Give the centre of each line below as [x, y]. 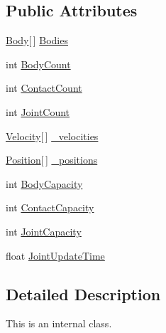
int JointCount [38, 111]
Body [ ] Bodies [37, 40]
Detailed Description [83, 294]
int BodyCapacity [44, 183]
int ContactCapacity [50, 207]
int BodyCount [38, 64]
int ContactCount [44, 88]
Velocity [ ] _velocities [52, 136]
